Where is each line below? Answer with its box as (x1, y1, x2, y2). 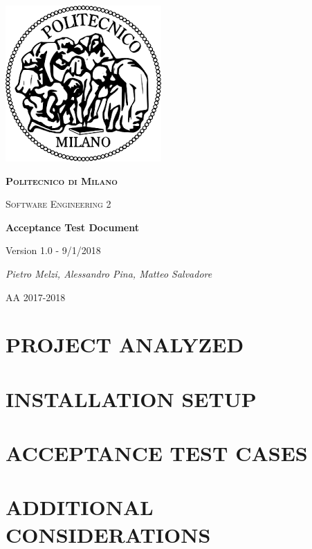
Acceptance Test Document (6, 219, 139, 234)
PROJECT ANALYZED (6, 330, 244, 359)
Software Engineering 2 (6, 197, 111, 211)
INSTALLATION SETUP (6, 384, 257, 413)
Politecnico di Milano (6, 173, 118, 188)
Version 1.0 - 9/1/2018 (6, 243, 101, 258)
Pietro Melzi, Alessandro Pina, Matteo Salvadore (6, 266, 212, 280)
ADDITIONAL (6, 493, 154, 521)
